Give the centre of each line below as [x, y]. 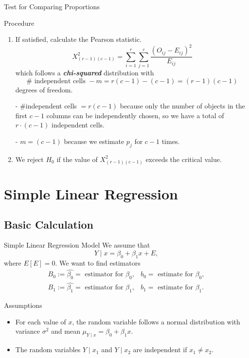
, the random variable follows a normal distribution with [156, 321]
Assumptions [23, 305]
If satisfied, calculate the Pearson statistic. [79, 39]
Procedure [19, 23]
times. [171, 141]
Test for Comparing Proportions [52, 6]
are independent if [160, 349]
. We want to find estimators [98, 262]
